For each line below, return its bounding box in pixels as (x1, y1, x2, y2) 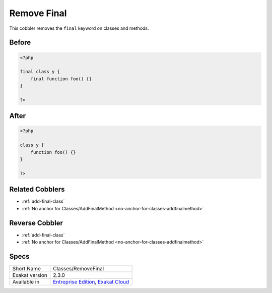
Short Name (12, 265, 41, 272)
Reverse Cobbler (9, 218, 63, 227)
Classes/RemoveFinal (53, 265, 104, 272)
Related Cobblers (9, 185, 65, 194)
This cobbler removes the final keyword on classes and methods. (9, 25, 149, 31)
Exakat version (12, 271, 47, 278)
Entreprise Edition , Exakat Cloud (53, 278, 129, 285)
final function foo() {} (30, 76, 92, 82)
